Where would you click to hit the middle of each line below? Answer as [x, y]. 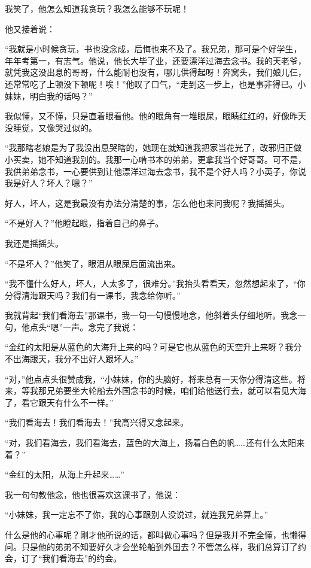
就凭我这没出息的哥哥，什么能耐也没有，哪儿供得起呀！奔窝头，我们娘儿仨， [155, 72]
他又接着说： [30, 28]
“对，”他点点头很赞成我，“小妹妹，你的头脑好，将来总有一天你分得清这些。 [151, 379]
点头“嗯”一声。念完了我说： [84, 326]
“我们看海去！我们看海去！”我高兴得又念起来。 [97, 422]
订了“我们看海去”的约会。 [71, 558]
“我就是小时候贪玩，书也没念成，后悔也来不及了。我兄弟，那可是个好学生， [153, 49]
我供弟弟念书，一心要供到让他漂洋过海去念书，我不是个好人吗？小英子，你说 [155, 171]
